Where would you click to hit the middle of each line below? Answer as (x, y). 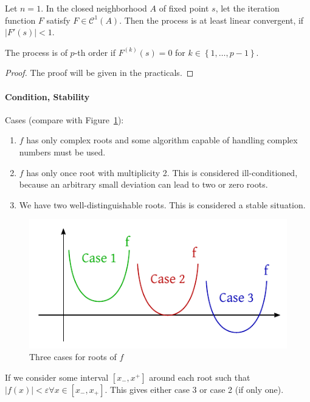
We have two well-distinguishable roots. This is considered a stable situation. (162, 204)
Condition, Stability (47, 96)
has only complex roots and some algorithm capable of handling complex (162, 140)
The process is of (36, 52)
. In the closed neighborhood (94, 8)
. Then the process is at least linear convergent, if (212, 20)
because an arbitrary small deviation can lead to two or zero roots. (143, 184)
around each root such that (200, 377)
